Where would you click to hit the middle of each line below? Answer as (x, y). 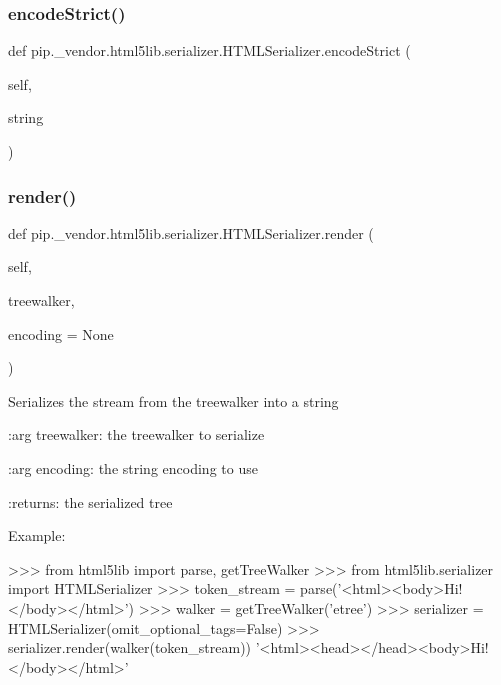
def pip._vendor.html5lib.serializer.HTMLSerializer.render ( (191, 232)
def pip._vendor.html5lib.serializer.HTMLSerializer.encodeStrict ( (209, 50)
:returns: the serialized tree (90, 501)
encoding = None (61, 333)
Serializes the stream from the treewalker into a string (173, 400)
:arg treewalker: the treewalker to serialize (136, 434)
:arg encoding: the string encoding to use (133, 467)
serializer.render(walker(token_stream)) (130, 647)
